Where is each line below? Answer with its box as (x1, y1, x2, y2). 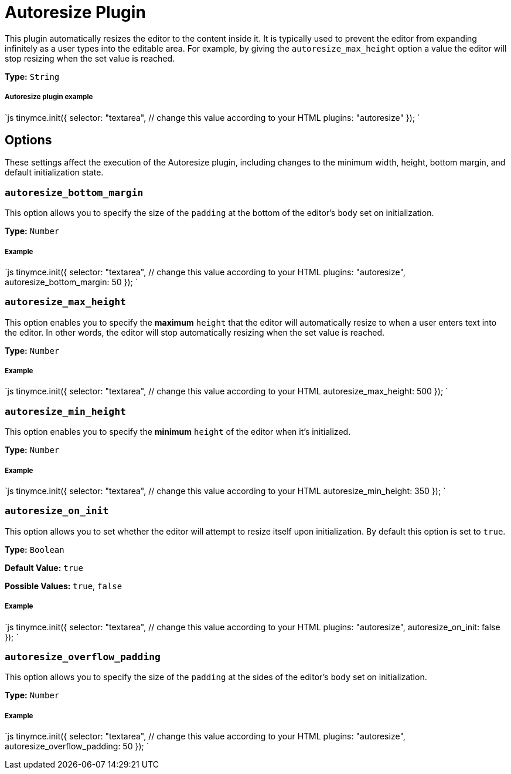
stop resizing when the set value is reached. (5, 53, 175, 63)
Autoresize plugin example (5, 93, 93, 102)
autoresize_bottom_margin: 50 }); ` (5, 276, 138, 287)
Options (5, 132, 52, 147)
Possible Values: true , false (5, 580, 122, 591)
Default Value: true (5, 562, 83, 573)
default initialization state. (5, 167, 104, 178)
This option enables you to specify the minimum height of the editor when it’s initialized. (5, 427, 351, 437)
